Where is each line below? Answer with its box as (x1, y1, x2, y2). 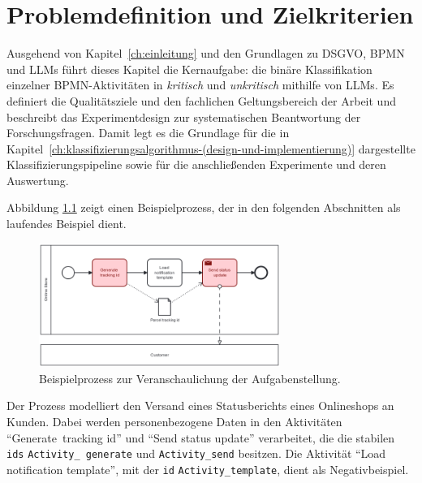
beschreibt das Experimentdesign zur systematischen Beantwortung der (6, 108, 361, 125)
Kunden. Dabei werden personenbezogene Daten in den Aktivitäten (6, 413, 342, 430)
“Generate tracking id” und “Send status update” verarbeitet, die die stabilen (6, 429, 395, 446)
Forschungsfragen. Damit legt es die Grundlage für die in (6, 124, 290, 141)
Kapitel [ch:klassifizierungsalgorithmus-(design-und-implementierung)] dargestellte (6, 140, 416, 157)
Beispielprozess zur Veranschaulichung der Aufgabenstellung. (39, 369, 341, 386)
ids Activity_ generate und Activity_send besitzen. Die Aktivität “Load (6, 445, 386, 462)
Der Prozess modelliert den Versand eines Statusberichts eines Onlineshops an (6, 397, 394, 414)
